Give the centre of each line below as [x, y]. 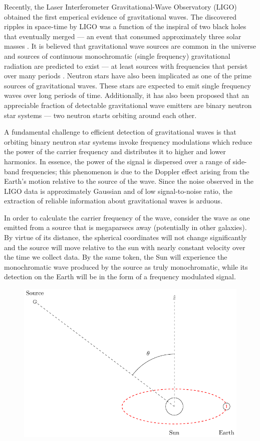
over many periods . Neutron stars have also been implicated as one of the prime [128, 76]
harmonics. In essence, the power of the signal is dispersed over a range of [117, 161]
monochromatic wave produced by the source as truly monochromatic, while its [126, 266]
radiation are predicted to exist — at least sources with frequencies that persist [126, 66]
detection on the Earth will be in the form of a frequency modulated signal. [120, 277]
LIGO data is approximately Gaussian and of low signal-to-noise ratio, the [118, 191]
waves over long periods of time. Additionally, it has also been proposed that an [126, 95]
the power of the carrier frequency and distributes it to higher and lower [115, 151]
